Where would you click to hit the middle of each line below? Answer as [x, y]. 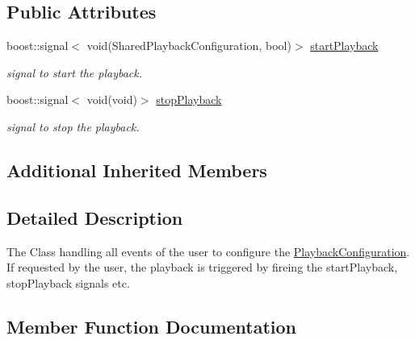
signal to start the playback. [74, 72]
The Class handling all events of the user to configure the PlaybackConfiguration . [208, 251]
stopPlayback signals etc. [68, 282]
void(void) [112, 100]
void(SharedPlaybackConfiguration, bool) [189, 46]
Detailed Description [95, 217]
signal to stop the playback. [73, 126]
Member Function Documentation [152, 326]
